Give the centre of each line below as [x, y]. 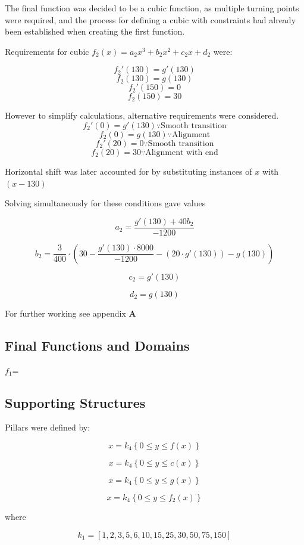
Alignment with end [182, 152]
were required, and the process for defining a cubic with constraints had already [151, 19]
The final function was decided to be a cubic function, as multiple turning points [152, 8]
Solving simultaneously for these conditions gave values [105, 203]
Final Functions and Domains [97, 345]
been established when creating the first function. [95, 31]
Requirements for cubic [47, 51]
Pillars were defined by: [48, 427]
